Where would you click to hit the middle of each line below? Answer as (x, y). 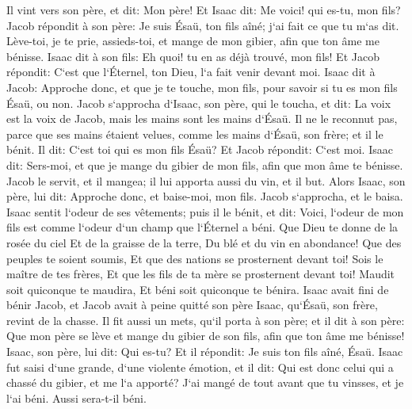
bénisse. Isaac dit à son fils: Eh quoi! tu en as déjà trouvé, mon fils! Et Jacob (193, 56)
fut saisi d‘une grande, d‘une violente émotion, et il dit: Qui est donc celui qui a (200, 367)
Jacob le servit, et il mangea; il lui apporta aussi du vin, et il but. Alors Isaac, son (206, 180)
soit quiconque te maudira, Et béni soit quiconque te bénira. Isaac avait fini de (198, 289)
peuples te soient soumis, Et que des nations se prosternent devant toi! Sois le (195, 258)
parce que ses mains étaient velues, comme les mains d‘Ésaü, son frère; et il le (195, 134)
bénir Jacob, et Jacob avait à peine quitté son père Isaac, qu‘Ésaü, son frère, (192, 305)
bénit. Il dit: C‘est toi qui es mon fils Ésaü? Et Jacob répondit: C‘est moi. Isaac (200, 149)
